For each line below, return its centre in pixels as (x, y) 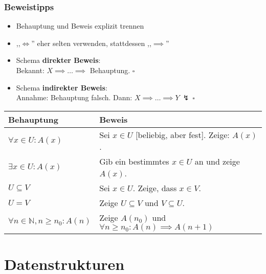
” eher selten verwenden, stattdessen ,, (91, 43)
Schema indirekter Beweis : (62, 87)
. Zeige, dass (155, 188)
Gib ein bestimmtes (134, 161)
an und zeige (217, 161)
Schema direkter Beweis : (58, 60)
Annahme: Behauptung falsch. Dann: (74, 97)
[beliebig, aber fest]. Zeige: (183, 134)
